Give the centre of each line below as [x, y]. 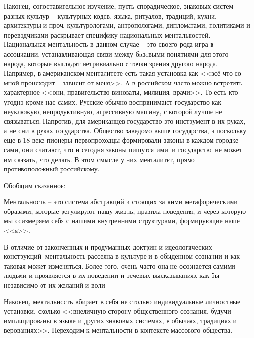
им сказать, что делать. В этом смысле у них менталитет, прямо [99, 159]
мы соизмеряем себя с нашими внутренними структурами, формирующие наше [122, 221]
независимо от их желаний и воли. [55, 285]
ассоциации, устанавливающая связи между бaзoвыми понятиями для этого [116, 53]
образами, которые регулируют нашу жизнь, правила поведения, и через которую [125, 211]
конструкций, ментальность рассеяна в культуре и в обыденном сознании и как [122, 256]
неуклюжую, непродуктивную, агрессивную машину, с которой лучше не [113, 111]
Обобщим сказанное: [35, 185]
